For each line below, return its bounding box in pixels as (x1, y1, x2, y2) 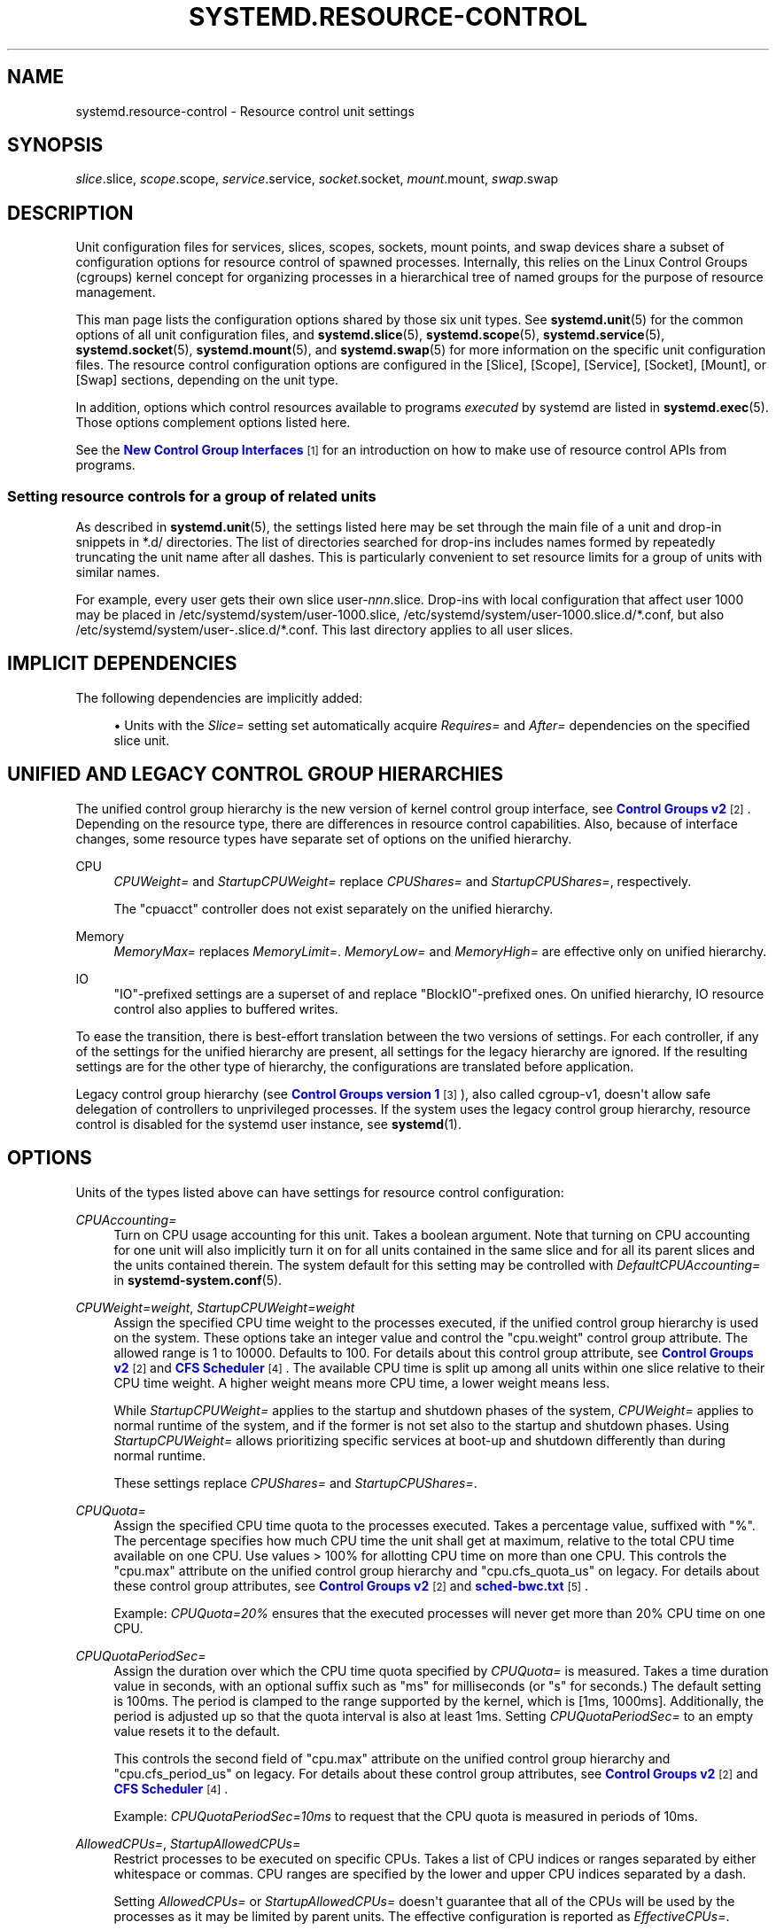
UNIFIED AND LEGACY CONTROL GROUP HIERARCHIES (7, 763, 504, 786)
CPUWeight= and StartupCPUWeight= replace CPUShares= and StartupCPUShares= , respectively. (113, 873, 692, 889)
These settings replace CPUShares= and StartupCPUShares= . (113, 1475, 477, 1490)
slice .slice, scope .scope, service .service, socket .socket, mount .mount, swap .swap (75, 171, 559, 187)
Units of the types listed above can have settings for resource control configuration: (75, 1184, 564, 1200)
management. (75, 284, 156, 300)
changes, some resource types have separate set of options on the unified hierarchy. (75, 830, 572, 846)
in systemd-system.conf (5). (113, 1272, 283, 1288)
